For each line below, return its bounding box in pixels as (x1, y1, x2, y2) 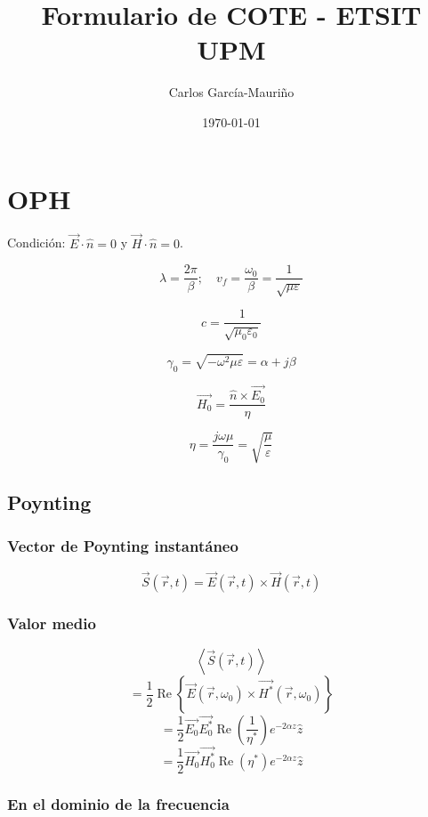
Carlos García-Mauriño (168, 83, 295, 101)
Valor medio (7, 611, 96, 634)
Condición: (7, 233, 66, 252)
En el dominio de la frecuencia (7, 793, 230, 815)
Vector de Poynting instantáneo (7, 535, 238, 557)
